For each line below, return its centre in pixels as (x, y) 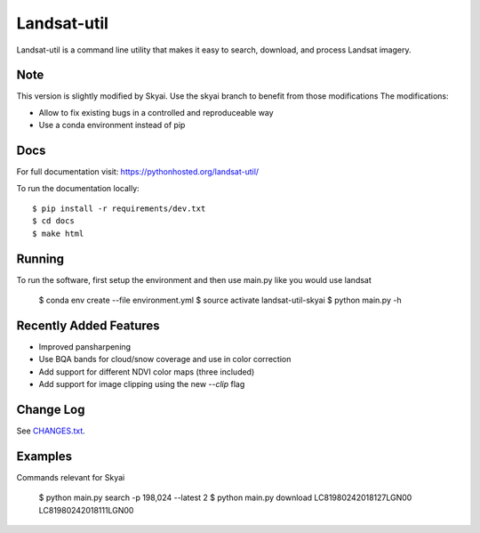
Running (40, 258)
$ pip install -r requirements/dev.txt (119, 208)
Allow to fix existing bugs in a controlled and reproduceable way (156, 112)
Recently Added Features (88, 325)
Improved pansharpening (85, 346)
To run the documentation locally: (78, 188)
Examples (44, 456)
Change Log (51, 409)
